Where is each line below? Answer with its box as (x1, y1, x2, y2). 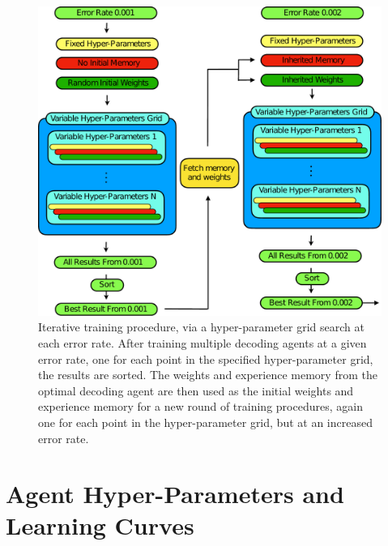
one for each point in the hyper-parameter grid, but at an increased (38, 413, 373, 430)
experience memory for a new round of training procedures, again (38, 398, 363, 415)
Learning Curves (6, 509, 194, 542)
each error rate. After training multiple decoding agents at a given (38, 334, 367, 351)
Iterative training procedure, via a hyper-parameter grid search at (38, 318, 365, 335)
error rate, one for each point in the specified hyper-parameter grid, (38, 350, 373, 367)
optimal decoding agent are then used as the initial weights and (38, 382, 354, 399)
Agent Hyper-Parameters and (6, 477, 344, 510)
